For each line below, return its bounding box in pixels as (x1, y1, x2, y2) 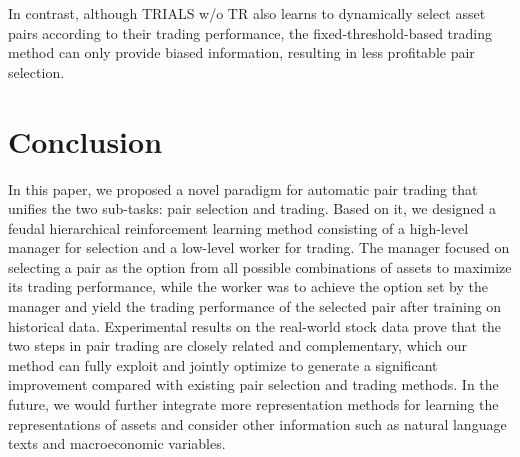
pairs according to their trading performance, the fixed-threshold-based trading (8, 22, 492, 43)
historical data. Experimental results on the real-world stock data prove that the (8, 315, 502, 336)
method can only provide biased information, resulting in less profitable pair (8, 42, 475, 63)
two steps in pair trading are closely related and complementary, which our (8, 335, 467, 356)
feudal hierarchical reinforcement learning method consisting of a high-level (8, 217, 469, 238)
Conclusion (8, 120, 163, 161)
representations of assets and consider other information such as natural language (8, 413, 507, 434)
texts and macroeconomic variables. (8, 433, 226, 454)
